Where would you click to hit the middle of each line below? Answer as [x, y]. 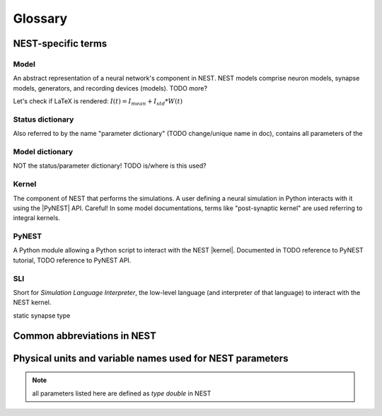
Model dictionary [43, 152]
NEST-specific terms [60, 44]
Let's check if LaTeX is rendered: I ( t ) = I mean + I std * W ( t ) [98, 102]
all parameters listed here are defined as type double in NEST [122, 393]
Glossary [40, 18]
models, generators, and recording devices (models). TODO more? [110, 88]
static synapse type [42, 316]
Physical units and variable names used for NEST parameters [151, 358]
